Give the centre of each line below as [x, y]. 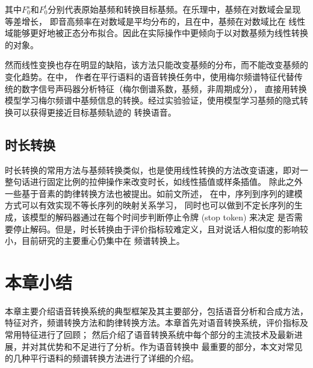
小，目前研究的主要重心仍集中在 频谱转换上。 [95, 241]
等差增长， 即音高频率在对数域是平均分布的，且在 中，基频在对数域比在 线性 [155, 21]
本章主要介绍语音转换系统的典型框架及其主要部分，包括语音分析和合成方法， [156, 310]
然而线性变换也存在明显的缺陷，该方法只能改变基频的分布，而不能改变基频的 [156, 65]
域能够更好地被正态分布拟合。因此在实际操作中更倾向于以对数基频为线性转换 [156, 33]
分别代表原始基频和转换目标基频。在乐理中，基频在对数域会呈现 [174, 9]
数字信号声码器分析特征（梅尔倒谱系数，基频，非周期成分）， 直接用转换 [164, 88]
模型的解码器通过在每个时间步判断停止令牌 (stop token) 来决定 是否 [162, 217]
